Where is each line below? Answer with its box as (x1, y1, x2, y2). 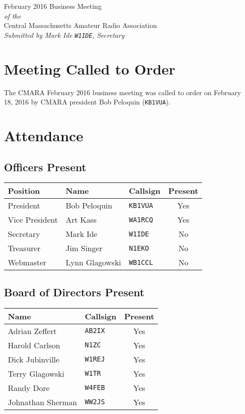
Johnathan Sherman (8, 396, 77, 408)
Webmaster (8, 257, 47, 268)
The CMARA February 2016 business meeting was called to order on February (4, 87, 241, 97)
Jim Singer (65, 242, 103, 254)
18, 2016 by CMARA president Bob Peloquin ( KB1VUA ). (4, 97, 171, 107)
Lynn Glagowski (65, 257, 121, 268)
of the (4, 10, 21, 21)
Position (8, 185, 40, 197)
